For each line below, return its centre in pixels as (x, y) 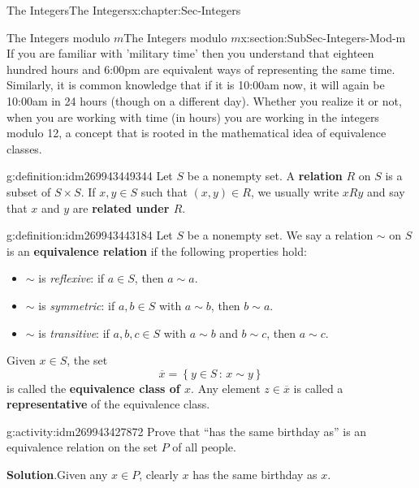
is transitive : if (74, 333)
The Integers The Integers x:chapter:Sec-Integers (124, 10)
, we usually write (295, 191)
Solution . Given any (57, 475)
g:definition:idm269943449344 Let (90, 176)
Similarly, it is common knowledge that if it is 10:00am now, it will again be (196, 85)
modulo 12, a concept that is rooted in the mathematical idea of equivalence (197, 133)
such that (164, 191)
